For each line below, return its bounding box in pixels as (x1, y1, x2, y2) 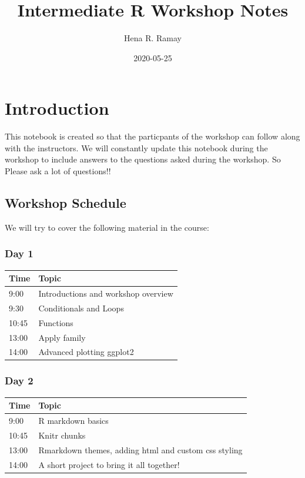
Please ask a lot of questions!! (5, 165, 111, 177)
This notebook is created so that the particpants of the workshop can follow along (5, 130, 300, 142)
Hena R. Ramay (124, 32, 182, 44)
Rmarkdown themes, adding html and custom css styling (38, 443, 243, 456)
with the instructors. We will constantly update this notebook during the (5, 141, 268, 154)
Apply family (38, 331, 86, 343)
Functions (38, 316, 73, 328)
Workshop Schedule (5, 194, 126, 212)
